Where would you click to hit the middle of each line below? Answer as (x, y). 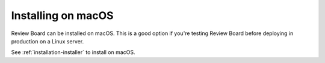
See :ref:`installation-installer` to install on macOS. (73, 52)
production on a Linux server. (48, 41)
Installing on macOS (62, 15)
